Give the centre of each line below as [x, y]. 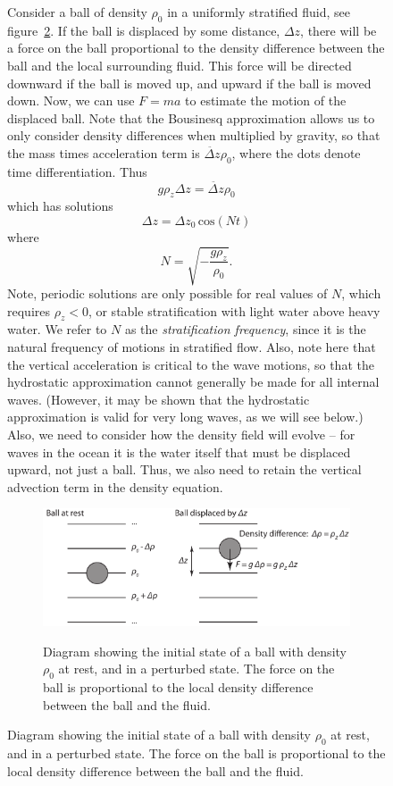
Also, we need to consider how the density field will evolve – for [181, 435]
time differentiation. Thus [77, 171]
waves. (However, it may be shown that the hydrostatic [159, 399]
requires [29, 310]
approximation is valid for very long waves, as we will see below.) [185, 417]
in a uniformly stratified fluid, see [259, 12]
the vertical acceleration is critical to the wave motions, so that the [191, 364]
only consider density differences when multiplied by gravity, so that [194, 135]
